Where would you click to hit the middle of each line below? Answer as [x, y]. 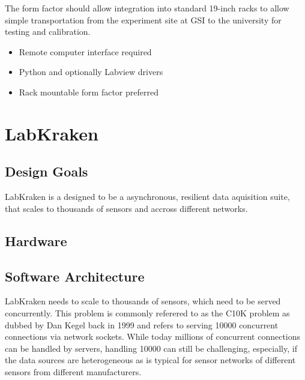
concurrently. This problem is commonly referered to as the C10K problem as [147, 312]
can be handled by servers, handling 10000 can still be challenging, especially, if [151, 348]
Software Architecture [75, 276]
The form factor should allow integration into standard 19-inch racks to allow [147, 8]
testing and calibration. [48, 32]
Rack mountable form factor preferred [89, 92]
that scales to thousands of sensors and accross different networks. [126, 208]
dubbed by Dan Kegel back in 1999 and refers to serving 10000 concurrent [142, 324]
